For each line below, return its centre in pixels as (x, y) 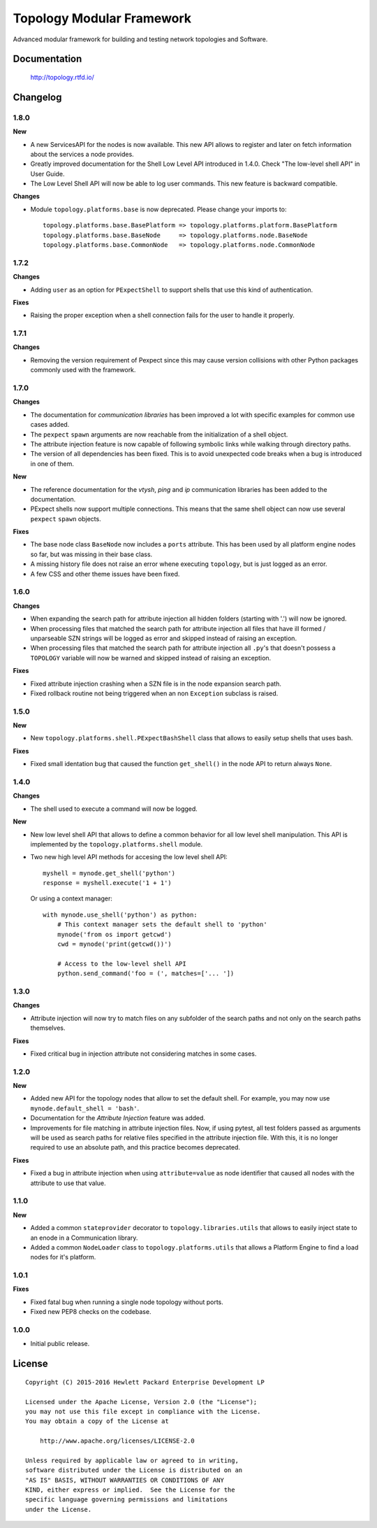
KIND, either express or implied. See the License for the (130, 1490)
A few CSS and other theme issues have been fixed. (105, 574)
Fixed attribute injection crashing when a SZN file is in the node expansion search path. (156, 684)
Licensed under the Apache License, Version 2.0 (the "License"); (141, 1402)
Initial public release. (60, 1344)
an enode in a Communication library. (84, 1238)
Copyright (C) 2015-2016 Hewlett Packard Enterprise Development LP (145, 1382)
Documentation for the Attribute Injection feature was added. (118, 1118)
